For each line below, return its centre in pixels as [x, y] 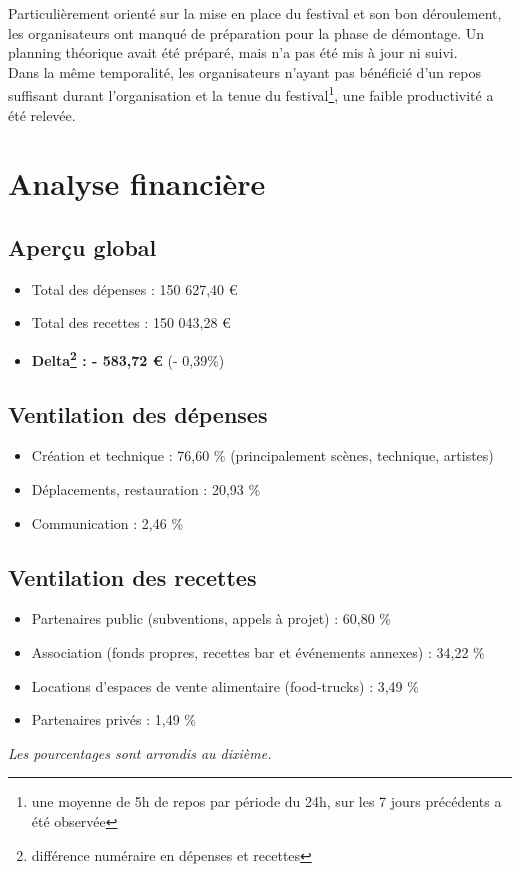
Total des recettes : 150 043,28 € [131, 322]
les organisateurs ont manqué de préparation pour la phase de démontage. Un [246, 32]
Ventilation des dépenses [138, 413]
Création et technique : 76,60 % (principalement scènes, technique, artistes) [262, 455]
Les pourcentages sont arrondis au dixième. [140, 752]
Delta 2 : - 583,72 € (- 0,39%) [128, 358]
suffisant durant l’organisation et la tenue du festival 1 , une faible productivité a [251, 94]
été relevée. [42, 114]
